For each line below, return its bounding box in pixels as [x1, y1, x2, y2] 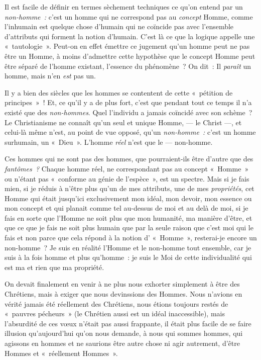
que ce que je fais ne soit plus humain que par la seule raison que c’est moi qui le [5, 222, 253, 233]
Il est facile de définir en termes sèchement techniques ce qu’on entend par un [5, 2, 243, 12]
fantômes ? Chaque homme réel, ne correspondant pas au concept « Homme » [5, 163, 249, 173]
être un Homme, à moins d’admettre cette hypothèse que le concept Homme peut [5, 50, 255, 61]
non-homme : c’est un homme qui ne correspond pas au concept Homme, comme [5, 11, 253, 22]
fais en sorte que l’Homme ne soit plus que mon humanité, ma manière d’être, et [5, 212, 252, 223]
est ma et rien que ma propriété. [5, 261, 104, 272]
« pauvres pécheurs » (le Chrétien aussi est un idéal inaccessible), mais [5, 308, 225, 319]
